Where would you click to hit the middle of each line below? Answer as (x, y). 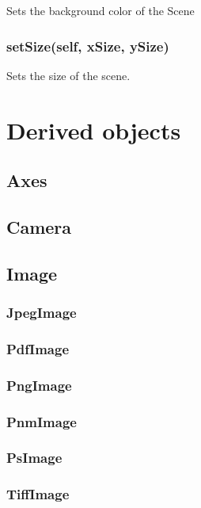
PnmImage (42, 421)
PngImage (39, 385)
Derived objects (94, 130)
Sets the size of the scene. (68, 75)
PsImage (34, 458)
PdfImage (38, 348)
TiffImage (38, 494)
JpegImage (42, 313)
